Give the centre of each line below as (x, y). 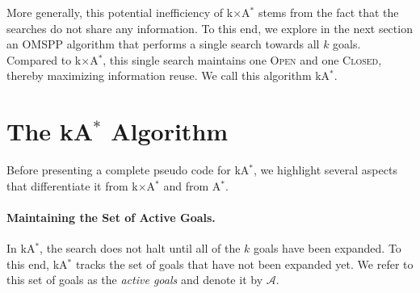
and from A (192, 185)
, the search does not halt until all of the (140, 248)
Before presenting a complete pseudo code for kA (128, 170)
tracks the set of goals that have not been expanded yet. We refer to (244, 264)
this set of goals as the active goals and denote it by (135, 280)
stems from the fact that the (328, 12)
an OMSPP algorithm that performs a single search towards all (163, 44)
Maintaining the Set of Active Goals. (111, 217)
